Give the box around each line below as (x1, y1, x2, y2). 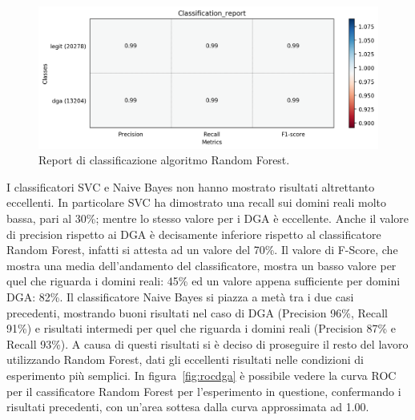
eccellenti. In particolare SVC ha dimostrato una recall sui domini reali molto (6, 194, 387, 211)
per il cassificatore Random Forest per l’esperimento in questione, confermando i (6, 382, 401, 399)
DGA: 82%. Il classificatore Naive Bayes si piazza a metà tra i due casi (6, 288, 354, 305)
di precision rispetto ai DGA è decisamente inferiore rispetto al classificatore (6, 225, 381, 242)
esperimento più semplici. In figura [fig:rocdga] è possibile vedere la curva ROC (6, 366, 397, 383)
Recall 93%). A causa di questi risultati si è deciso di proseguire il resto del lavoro (6, 335, 409, 352)
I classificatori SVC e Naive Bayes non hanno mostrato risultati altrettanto (6, 178, 375, 195)
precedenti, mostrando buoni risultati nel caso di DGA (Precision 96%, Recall (6, 304, 388, 321)
